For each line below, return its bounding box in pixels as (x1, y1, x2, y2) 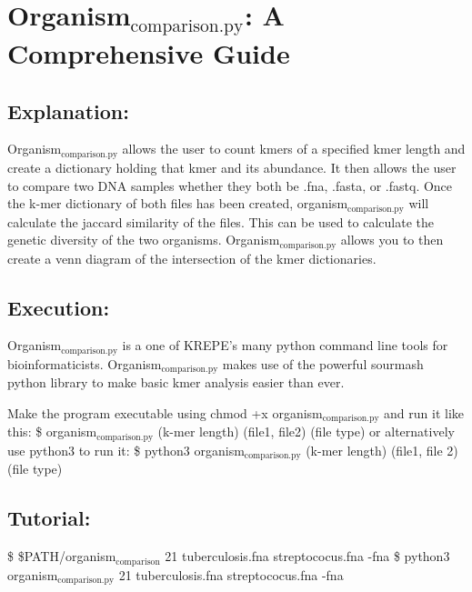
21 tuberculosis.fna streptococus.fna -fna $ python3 (165, 547, 450, 566)
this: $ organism (7, 422, 97, 441)
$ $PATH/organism (7, 547, 116, 566)
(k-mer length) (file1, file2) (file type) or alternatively (157, 422, 455, 441)
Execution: (7, 293, 110, 321)
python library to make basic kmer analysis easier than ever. (7, 373, 345, 392)
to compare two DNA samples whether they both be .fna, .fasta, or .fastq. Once (7, 176, 453, 195)
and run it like (384, 403, 465, 422)
